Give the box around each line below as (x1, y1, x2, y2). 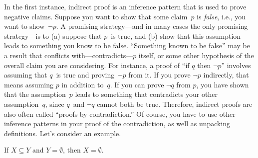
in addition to (61, 79, 104, 89)
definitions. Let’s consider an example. (4, 128, 121, 138)
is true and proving (56, 70, 115, 80)
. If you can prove (110, 79, 164, 89)
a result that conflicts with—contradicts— (4, 50, 133, 60)
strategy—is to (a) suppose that (4, 30, 102, 41)
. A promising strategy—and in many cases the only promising (56, 21, 248, 31)
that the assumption (4, 89, 66, 99)
